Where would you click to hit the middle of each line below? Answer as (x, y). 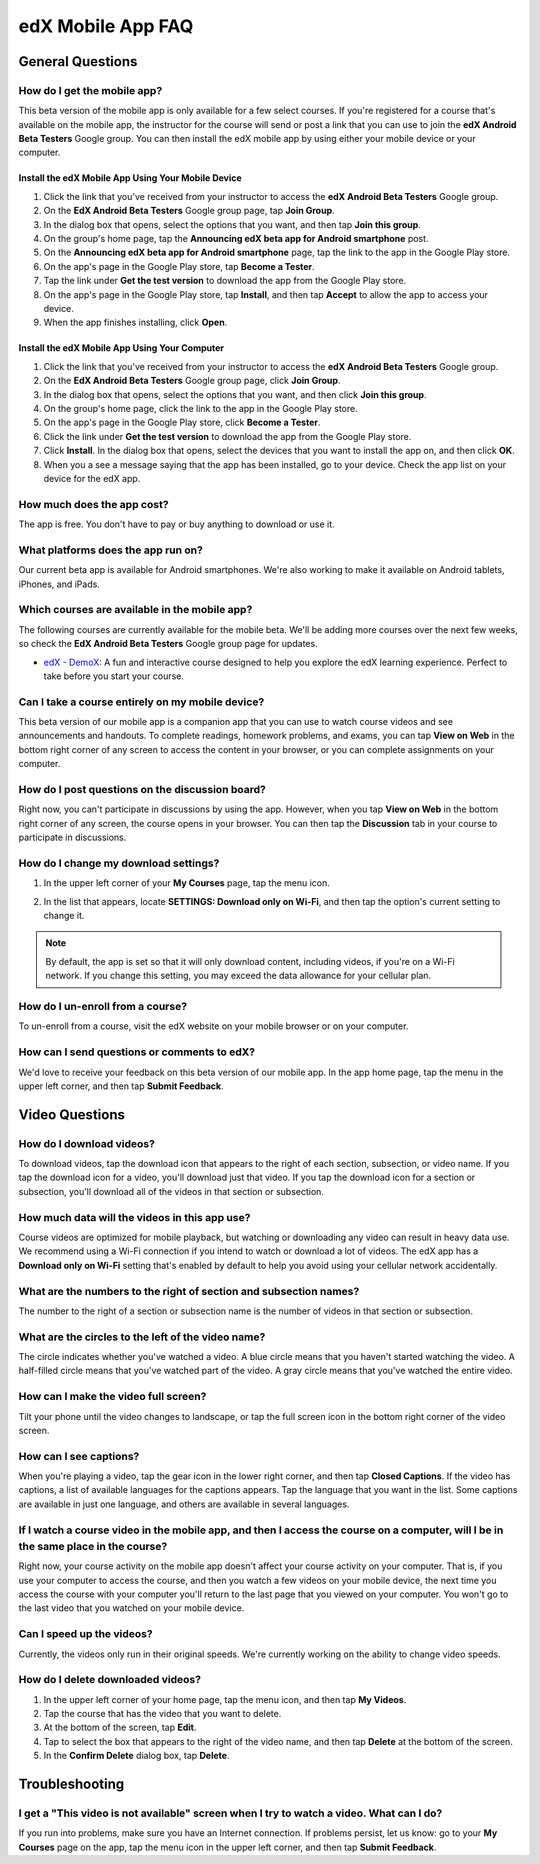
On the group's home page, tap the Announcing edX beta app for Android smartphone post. (236, 239)
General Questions (78, 61)
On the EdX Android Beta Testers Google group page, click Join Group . (192, 381)
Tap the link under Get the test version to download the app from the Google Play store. (225, 281)
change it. (64, 916)
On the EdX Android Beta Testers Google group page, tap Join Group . (189, 211)
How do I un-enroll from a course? (103, 1006)
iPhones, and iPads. (59, 584)
